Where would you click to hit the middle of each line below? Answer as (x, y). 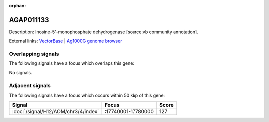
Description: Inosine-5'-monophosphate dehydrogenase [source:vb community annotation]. (104, 32)
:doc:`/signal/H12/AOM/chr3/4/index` (56, 112)
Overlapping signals (34, 54)
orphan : (18, 6)
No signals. (21, 72)
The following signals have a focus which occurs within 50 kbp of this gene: (87, 95)
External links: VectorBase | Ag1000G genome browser (66, 41)
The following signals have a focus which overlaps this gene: (72, 63)
